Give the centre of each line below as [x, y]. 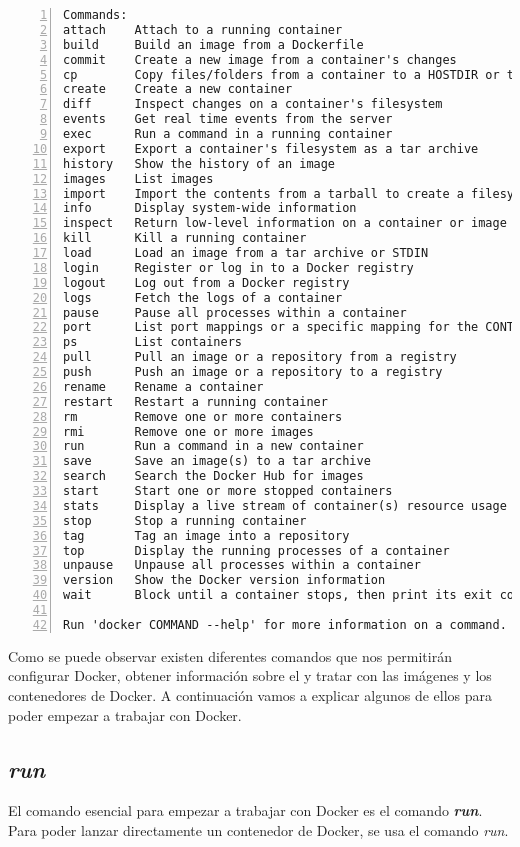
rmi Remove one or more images [188, 431]
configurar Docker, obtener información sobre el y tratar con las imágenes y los [250, 675]
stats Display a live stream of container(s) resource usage [285, 505]
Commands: [95, 15]
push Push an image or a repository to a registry [253, 372]
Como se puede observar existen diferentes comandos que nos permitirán [230, 655]
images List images [138, 178]
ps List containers [152, 342]
